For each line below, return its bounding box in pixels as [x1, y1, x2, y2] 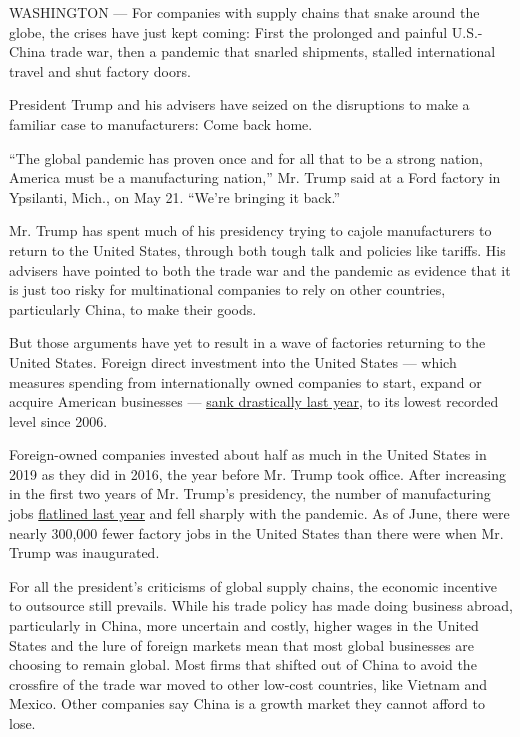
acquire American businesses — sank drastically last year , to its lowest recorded [9, 391, 499, 412]
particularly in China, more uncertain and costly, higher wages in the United [9, 615, 479, 636]
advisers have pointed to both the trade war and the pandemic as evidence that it [9, 259, 511, 280]
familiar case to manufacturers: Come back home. [9, 113, 313, 134]
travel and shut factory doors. [9, 60, 191, 81]
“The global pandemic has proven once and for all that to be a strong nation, [9, 147, 483, 168]
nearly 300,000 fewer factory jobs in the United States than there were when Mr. [9, 522, 504, 543]
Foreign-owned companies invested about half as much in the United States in [9, 444, 487, 465]
